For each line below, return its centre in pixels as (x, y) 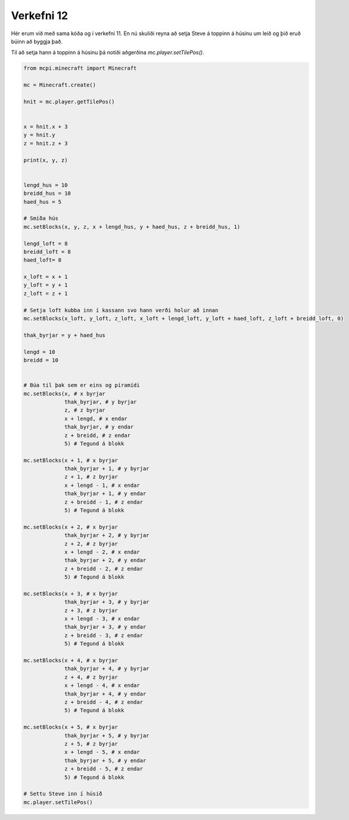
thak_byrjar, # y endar (99, 427)
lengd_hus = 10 (46, 185)
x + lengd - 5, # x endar (102, 752)
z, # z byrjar (85, 410)
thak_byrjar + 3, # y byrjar (107, 602)
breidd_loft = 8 (47, 251)
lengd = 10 (39, 352)
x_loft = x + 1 (46, 277)
